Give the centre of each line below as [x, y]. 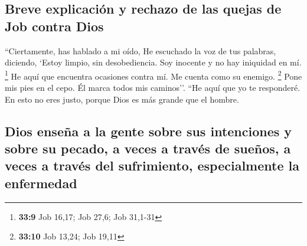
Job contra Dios [54, 26]
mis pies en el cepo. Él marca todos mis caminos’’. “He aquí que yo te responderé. [153, 88]
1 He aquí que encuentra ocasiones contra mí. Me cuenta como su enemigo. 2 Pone [153, 75]
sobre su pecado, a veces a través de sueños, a [148, 148]
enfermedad [41, 183]
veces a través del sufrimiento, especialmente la [152, 165]
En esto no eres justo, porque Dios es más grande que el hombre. [122, 99]
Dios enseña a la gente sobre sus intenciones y [148, 131]
